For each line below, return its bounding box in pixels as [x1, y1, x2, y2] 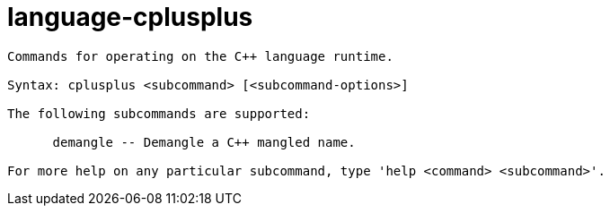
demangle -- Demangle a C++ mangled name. [52, 134, 356, 149]
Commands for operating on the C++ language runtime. [7, 48, 393, 64]
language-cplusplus [7, 2, 253, 32]
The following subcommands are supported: [7, 106, 311, 121]
